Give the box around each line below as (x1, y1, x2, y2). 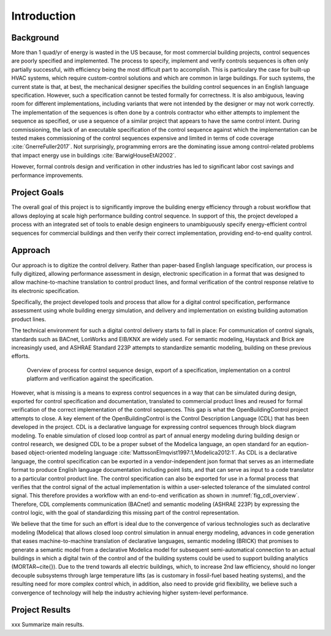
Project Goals (11, 187, 64, 198)
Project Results (11, 605, 70, 615)
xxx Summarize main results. (11, 621, 84, 628)
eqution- (287, 440, 310, 447)
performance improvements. (11, 172, 84, 179)
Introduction (11, 9, 76, 23)
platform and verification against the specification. (26, 375, 154, 382)
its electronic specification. (11, 287, 80, 294)
